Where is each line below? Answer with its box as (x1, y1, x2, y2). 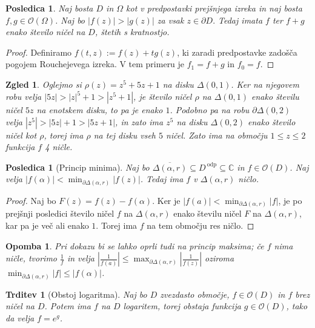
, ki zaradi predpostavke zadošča (177, 45, 297, 58)
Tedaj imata (218, 13, 263, 26)
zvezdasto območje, (160, 287, 230, 300)
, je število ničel (133, 90, 192, 103)
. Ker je (152, 194, 181, 206)
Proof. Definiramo (5, 45, 72, 58)
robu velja (5, 90, 42, 103)
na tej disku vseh (93, 128, 156, 141)
